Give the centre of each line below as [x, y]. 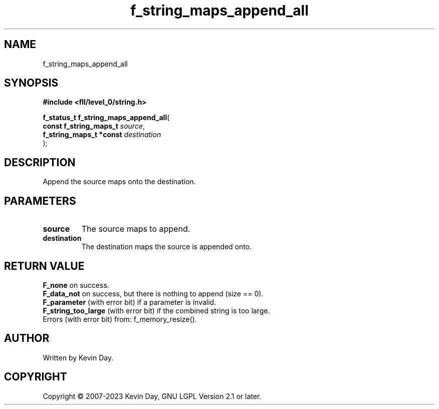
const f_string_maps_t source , [94, 126]
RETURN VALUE [44, 266]
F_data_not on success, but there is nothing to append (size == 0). [153, 293]
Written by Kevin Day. [78, 357]
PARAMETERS [40, 201]
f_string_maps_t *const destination [102, 135]
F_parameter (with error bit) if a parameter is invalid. [130, 302]
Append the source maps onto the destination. [119, 182]
